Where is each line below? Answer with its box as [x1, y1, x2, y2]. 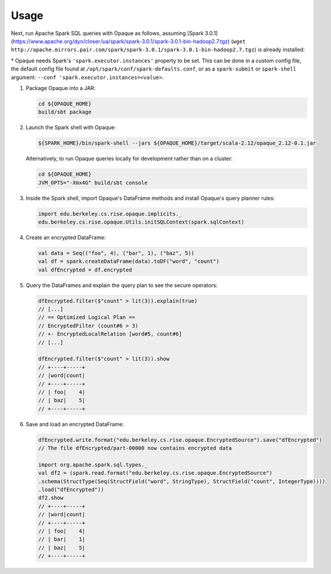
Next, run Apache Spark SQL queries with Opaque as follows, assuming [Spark [11, 30, 204, 37]
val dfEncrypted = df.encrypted [38, 266, 133, 273]
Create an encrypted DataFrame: [25, 234, 106, 241]
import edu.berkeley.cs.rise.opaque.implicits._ [38, 211, 182, 217]
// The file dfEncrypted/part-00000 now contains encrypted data [38, 445, 232, 452]
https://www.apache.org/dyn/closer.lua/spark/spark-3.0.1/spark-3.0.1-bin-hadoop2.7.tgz [12, 37, 228, 44]
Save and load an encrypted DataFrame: [25, 420, 124, 428]
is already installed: [258, 46, 305, 53]
